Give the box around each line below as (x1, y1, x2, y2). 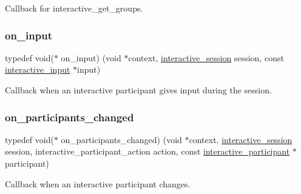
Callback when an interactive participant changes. (5, 177, 191, 190)
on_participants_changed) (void (61, 133, 182, 145)
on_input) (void (61, 51, 121, 64)
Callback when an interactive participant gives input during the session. (5, 84, 272, 96)
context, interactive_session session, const (128, 51, 284, 64)
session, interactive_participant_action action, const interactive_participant (5, 145, 290, 158)
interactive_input (5, 63, 70, 76)
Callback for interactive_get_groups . (5, 2, 143, 14)
